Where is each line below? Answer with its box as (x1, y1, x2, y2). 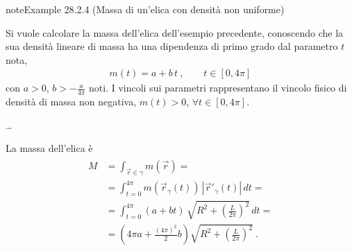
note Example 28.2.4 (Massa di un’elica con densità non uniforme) (6, 2, 285, 16)
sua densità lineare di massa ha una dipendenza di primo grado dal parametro (6, 39, 338, 53)
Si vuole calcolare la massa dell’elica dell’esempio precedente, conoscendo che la (6, 25, 344, 40)
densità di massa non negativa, (6, 94, 137, 109)
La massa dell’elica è (6, 141, 93, 155)
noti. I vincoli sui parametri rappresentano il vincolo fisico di (89, 80, 347, 95)
